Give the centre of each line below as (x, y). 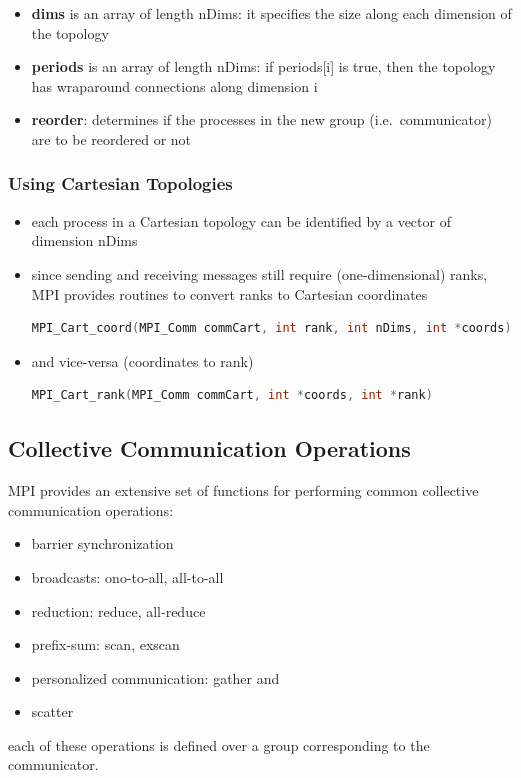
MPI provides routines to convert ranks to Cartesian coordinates (229, 293)
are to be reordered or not (111, 138)
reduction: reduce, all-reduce (118, 610)
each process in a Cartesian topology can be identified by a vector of (241, 220)
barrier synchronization (102, 543)
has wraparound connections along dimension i (174, 85)
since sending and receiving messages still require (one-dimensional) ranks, (259, 273)
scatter (52, 711)
